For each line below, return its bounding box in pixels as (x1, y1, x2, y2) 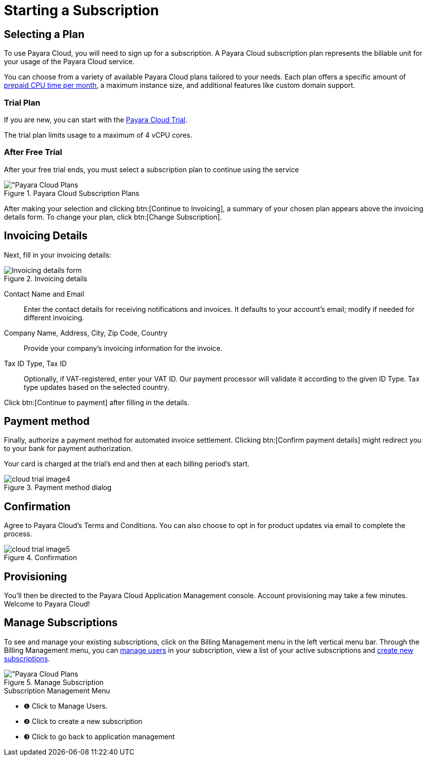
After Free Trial (4, 147, 63, 157)
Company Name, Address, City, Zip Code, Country (4, 328, 168, 337)
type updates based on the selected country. (24, 382, 170, 391)
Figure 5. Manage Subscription (4, 678, 104, 686)
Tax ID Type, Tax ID (4, 359, 67, 368)
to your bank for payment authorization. (4, 444, 133, 453)
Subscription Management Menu (4, 686, 110, 695)
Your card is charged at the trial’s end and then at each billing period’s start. (4, 459, 249, 468)
